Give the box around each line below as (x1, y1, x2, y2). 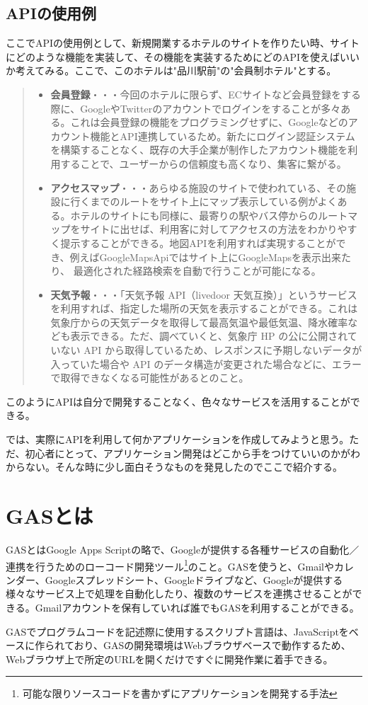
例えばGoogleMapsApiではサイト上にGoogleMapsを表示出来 (69, 249, 342, 264)
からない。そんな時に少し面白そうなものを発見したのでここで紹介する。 (6, 459, 343, 474)
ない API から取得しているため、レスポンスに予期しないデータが (60, 343, 362, 357)
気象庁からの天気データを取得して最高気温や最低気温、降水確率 (50, 314, 348, 329)
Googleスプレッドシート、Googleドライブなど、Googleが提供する (45, 572, 343, 587)
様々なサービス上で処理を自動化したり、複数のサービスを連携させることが (6, 586, 352, 601)
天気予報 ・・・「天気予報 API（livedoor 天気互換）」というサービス (50, 287, 357, 302)
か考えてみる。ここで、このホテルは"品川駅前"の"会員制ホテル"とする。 (6, 63, 337, 78)
